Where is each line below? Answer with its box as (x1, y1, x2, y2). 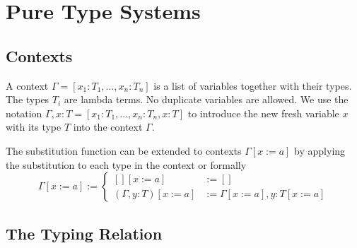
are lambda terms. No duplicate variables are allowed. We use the (64, 92, 349, 107)
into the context (73, 119, 143, 134)
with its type (6, 119, 62, 134)
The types (6, 92, 49, 107)
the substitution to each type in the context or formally (6, 157, 247, 172)
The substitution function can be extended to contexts (6, 143, 242, 158)
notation (6, 105, 42, 120)
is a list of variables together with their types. (153, 78, 352, 93)
